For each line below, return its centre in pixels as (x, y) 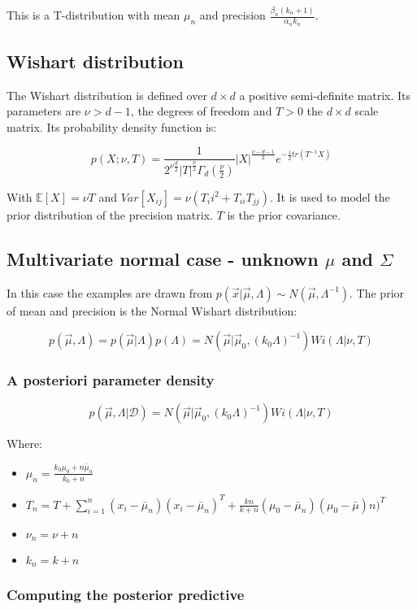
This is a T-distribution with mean (93, 15)
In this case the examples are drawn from (110, 292)
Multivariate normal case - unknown (163, 258)
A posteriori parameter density (111, 380)
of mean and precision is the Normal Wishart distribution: (152, 310)
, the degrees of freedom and (201, 111)
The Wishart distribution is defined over (107, 95)
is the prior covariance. (284, 214)
